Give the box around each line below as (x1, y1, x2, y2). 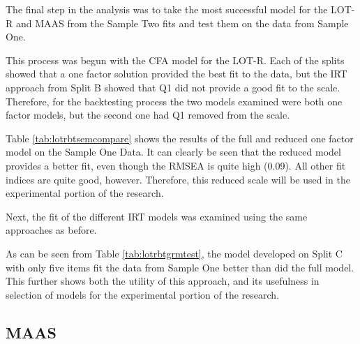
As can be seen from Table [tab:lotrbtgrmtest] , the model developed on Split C (6, 246, 343, 260)
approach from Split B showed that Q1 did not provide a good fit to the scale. (6, 80, 340, 94)
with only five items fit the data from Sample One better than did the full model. (6, 260, 354, 274)
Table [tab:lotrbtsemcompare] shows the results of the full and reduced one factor (6, 130, 354, 145)
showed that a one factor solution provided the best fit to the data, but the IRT (6, 66, 347, 81)
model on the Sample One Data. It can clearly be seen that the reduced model (6, 144, 341, 159)
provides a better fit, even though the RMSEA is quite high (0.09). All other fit (6, 158, 346, 172)
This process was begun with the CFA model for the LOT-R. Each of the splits (6, 52, 345, 67)
